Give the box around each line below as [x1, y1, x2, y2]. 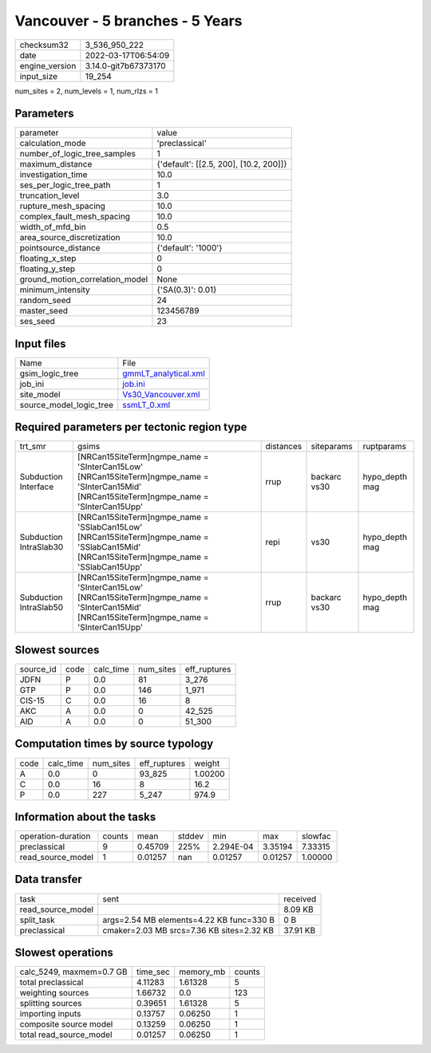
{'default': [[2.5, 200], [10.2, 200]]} [156, 159, 287, 170]
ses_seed [19, 316, 56, 327]
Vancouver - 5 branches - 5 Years [14, 12, 243, 30]
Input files [14, 337, 67, 350]
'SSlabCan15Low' [77, 522, 143, 533]
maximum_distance [19, 159, 93, 170]
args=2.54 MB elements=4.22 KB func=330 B [102, 914, 275, 925]
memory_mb [178, 966, 226, 977]
